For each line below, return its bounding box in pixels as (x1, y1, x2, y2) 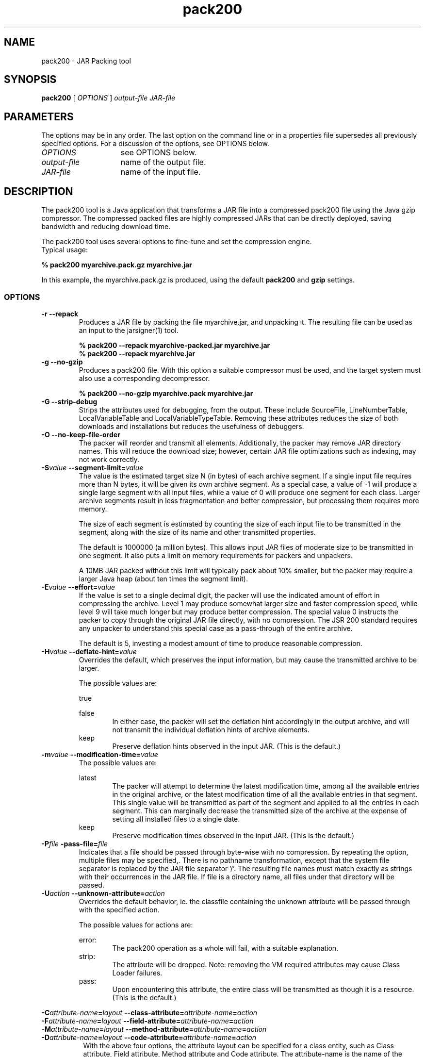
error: (79, 935, 97, 944)
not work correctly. (79, 455, 140, 463)
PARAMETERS (4, 110, 74, 123)
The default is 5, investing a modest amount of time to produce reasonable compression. (79, 639, 362, 647)
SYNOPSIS (4, 73, 57, 86)
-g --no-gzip (41, 357, 83, 366)
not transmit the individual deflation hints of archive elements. (112, 725, 310, 734)
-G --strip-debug (41, 397, 98, 406)
